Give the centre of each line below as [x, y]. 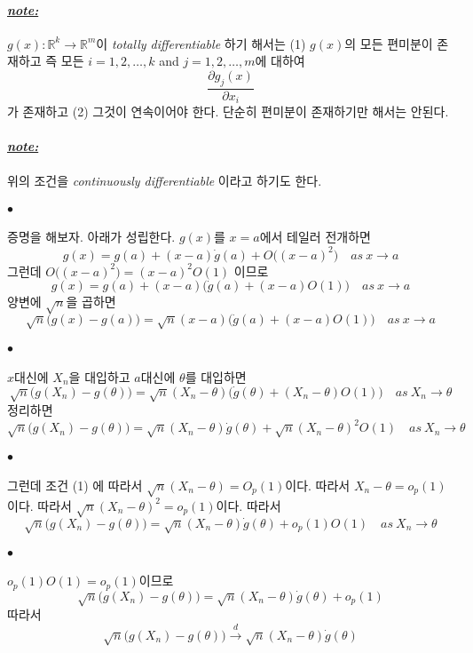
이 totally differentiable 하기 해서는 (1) [201, 43]
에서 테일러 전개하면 [315, 237]
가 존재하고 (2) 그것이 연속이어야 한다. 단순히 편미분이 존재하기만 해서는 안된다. [228, 111]
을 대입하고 [99, 376]
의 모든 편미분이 [389, 43]
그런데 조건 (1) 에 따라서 [75, 485]
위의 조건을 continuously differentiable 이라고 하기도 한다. [165, 180]
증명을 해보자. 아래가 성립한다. [91, 237]
